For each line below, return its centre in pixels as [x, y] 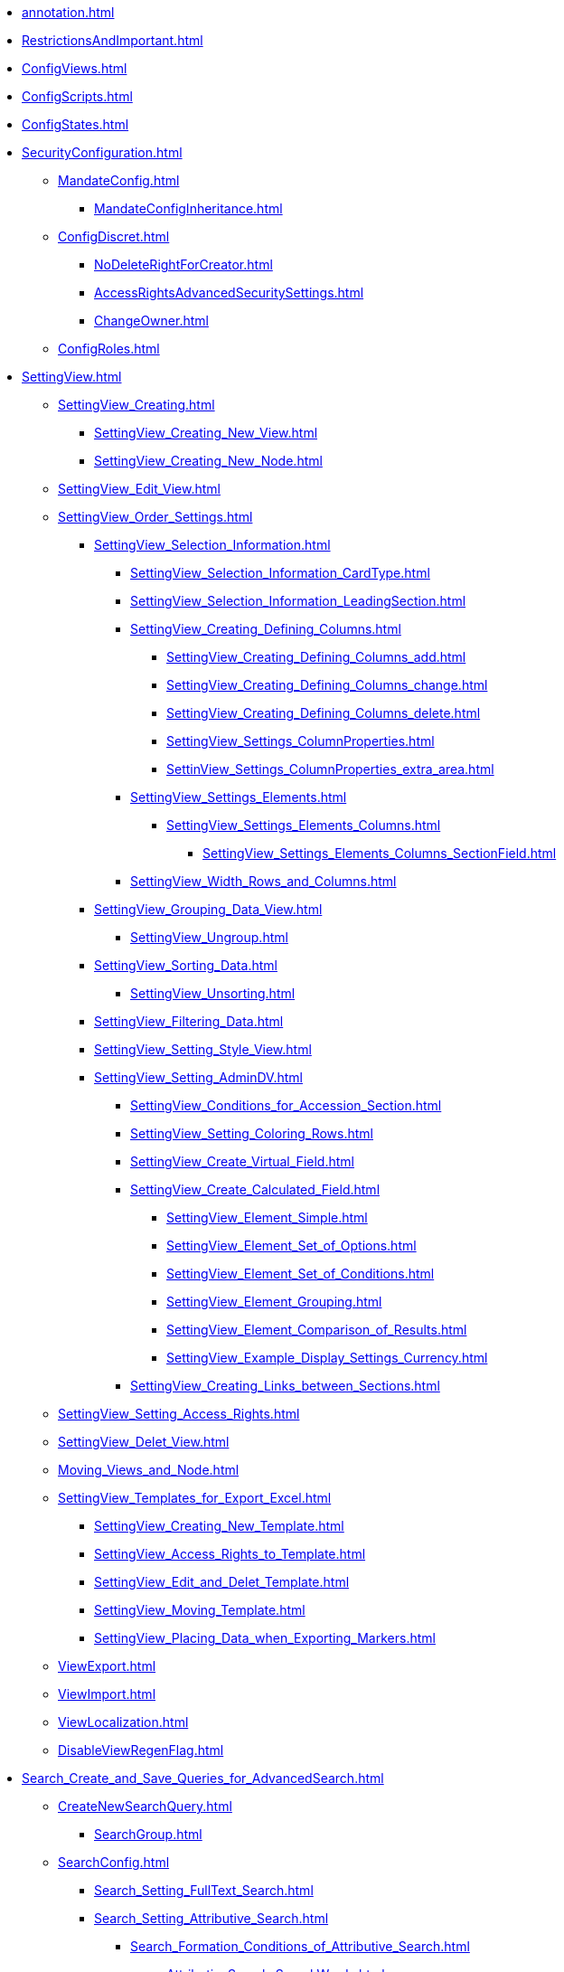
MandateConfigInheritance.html [188, 208]
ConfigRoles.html [109, 349]
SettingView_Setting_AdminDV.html [198, 1077]
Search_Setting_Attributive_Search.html [211, 1918]
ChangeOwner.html [151, 321]
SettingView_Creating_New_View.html [206, 433]
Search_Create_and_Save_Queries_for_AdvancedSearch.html [203, 1778]
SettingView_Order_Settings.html [155, 517]
